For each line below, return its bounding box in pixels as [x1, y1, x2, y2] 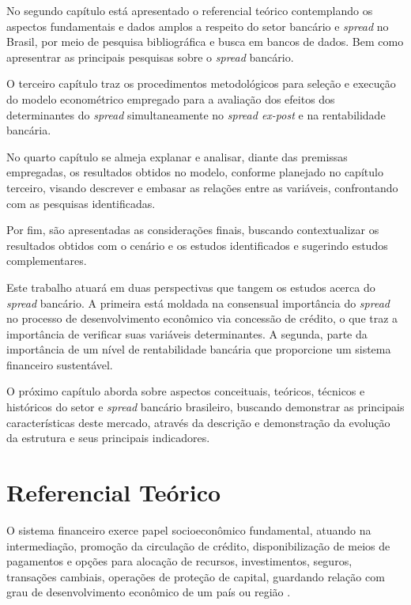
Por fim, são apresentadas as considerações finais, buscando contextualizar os [6, 221, 379, 238]
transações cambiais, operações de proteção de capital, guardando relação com [6, 568, 385, 584]
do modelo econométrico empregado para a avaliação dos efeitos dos [6, 90, 335, 107]
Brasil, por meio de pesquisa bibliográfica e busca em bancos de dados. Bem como [6, 33, 404, 50]
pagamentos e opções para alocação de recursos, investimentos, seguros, [6, 553, 353, 569]
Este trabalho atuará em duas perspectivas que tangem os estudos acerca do [6, 278, 375, 295]
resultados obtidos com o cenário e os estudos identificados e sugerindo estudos [6, 236, 388, 253]
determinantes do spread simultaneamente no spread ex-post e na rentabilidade [6, 106, 386, 123]
